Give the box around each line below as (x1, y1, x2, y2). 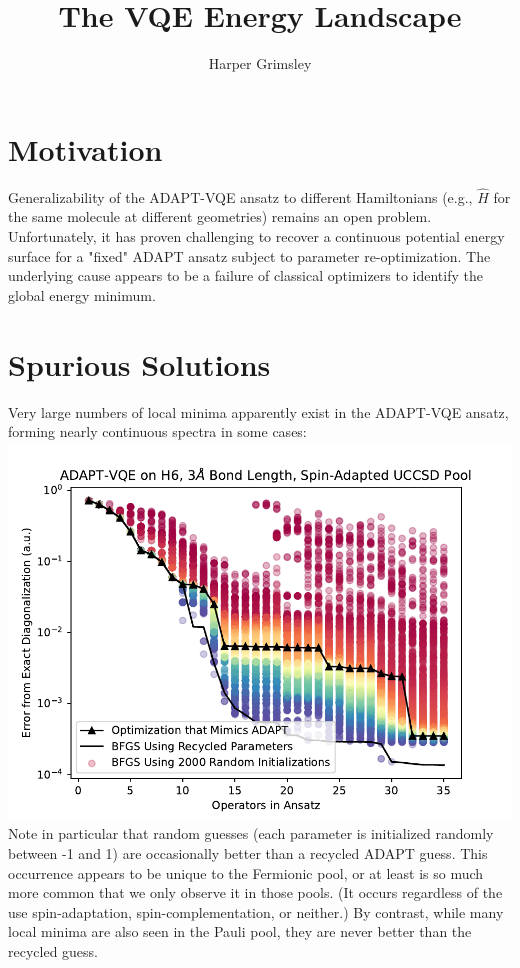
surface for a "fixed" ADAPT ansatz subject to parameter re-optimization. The (8, 245, 491, 266)
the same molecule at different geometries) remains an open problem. (8, 206, 432, 227)
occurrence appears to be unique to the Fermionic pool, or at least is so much (8, 862, 484, 883)
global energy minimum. (8, 284, 156, 305)
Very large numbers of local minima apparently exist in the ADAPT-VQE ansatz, (8, 401, 509, 422)
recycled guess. (8, 940, 99, 961)
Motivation (8, 128, 163, 169)
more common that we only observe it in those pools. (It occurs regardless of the (8, 882, 503, 903)
